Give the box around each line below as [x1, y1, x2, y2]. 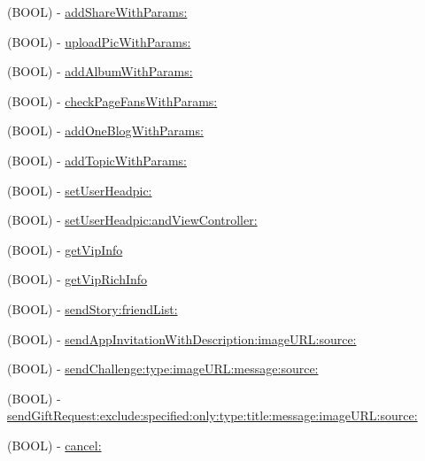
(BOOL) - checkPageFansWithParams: [7, 91, 218, 110]
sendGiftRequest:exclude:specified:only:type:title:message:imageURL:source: [7, 406, 418, 425]
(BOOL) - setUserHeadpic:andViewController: [7, 211, 258, 229]
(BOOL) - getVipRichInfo [7, 270, 148, 288]
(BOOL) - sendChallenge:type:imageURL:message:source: [7, 359, 319, 378]
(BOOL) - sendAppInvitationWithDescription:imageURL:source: [7, 329, 357, 348]
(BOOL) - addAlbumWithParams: [7, 62, 193, 81]
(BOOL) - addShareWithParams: [7, 3, 188, 20]
